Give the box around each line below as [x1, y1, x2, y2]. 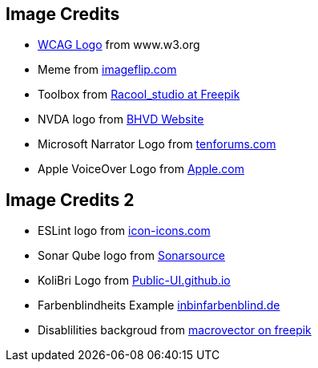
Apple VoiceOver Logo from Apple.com [38, 162, 244, 176]
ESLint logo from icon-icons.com [38, 224, 211, 238]
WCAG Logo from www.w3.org [38, 38, 200, 52]
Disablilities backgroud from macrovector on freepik [38, 323, 312, 338]
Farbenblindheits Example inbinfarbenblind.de [38, 298, 280, 313]
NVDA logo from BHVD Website [38, 112, 204, 127]
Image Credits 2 [6, 189, 135, 210]
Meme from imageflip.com [38, 63, 177, 77]
